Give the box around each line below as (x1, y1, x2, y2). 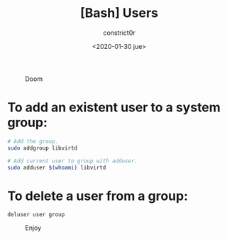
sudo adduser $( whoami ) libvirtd (7, 164, 106, 171)
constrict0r (102, 28, 136, 37)
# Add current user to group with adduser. (7, 157, 138, 165)
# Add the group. (7, 138, 59, 145)
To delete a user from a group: (7, 188, 189, 204)
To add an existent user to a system (7, 99, 221, 116)
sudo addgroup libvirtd (7, 144, 78, 152)
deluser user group (7, 211, 65, 218)
